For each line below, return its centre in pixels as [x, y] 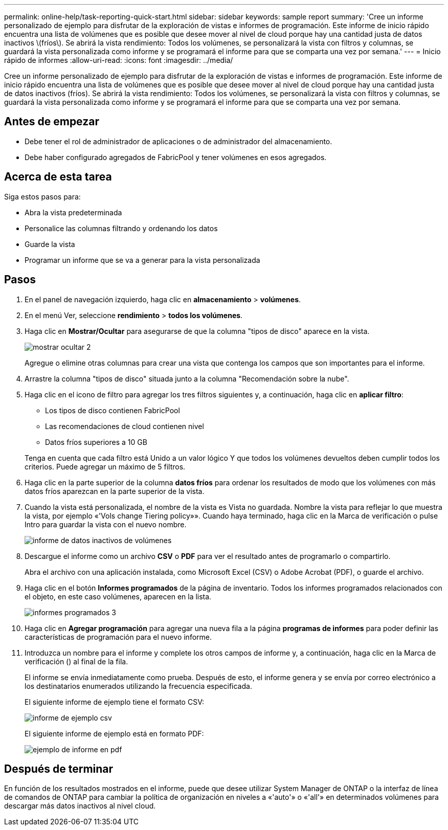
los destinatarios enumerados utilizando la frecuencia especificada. [138, 686]
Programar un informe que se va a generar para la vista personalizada [142, 260]
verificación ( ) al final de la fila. [76, 661]
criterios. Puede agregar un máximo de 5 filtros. [105, 466]
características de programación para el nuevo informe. [118, 637]
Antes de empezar [52, 122]
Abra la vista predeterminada [73, 212]
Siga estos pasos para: [42, 196]
